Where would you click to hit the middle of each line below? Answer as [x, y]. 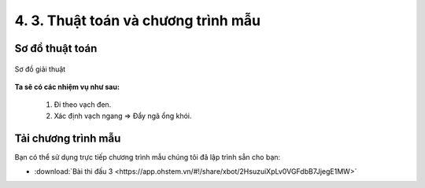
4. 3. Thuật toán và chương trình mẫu [138, 20]
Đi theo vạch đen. [83, 105]
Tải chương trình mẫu [68, 138]
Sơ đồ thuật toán [56, 48]
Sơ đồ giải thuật [40, 69]
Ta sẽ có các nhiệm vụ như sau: [67, 87]
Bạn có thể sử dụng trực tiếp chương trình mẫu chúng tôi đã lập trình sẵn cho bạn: [148, 157]
